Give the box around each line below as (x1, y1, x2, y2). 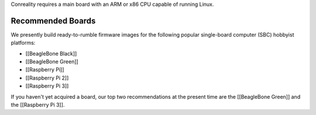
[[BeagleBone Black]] (25, 50, 77, 57)
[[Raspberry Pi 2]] (25, 74, 69, 81)
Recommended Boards (11, 16, 96, 26)
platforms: (11, 39, 36, 46)
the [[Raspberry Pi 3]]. (11, 102, 65, 109)
